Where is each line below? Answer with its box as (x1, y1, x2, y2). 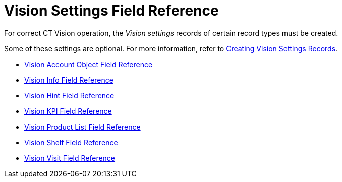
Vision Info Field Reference (24, 75, 113, 84)
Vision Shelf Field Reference (24, 138, 118, 147)
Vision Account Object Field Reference (24, 59, 153, 69)
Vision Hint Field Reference (24, 91, 115, 100)
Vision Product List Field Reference (24, 122, 141, 131)
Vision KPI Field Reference (24, 106, 112, 115)
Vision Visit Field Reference (24, 153, 116, 162)
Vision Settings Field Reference (4, 2, 219, 19)
